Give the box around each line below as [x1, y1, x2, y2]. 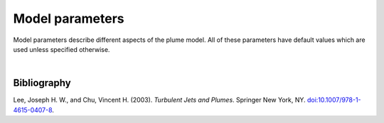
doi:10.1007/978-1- [306, 96, 362, 105]
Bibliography [13, 77, 71, 89]
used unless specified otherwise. [13, 45, 110, 53]
